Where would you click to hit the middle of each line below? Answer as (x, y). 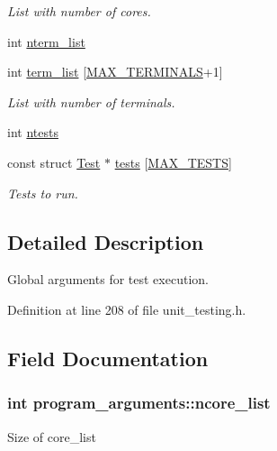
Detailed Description (106, 241)
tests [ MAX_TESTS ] (173, 162)
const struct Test (54, 162)
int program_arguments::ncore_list (139, 403)
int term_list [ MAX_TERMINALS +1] (115, 72)
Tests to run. (43, 193)
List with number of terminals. (91, 101)
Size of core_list (52, 436)
